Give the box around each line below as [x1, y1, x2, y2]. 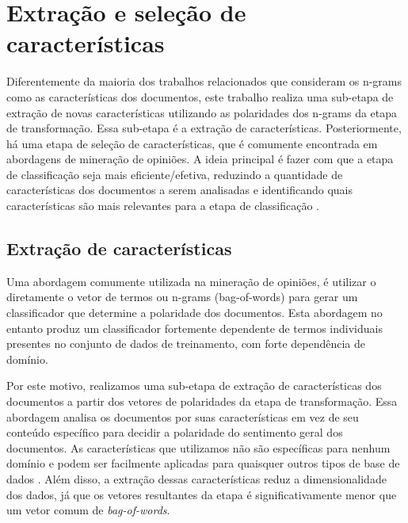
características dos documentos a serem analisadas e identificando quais [6, 181, 353, 198]
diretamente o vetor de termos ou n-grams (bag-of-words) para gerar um [6, 288, 358, 305]
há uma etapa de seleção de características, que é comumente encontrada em [6, 135, 378, 151]
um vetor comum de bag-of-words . [6, 502, 170, 518]
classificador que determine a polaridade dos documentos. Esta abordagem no [6, 304, 383, 321]
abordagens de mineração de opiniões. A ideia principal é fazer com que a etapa [6, 151, 394, 167]
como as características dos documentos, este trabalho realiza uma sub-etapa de [6, 88, 394, 105]
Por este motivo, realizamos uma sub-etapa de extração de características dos [6, 377, 382, 394]
